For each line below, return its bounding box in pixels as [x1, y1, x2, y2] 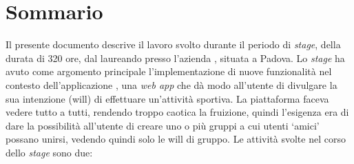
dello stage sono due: [6, 145, 93, 159]
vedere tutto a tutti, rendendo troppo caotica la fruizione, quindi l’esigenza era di [6, 105, 349, 119]
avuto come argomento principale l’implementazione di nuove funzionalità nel [6, 64, 332, 79]
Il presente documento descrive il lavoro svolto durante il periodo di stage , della [6, 37, 341, 52]
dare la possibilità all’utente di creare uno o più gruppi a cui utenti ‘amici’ [6, 118, 320, 132]
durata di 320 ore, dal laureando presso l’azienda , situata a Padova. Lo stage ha [6, 50, 345, 65]
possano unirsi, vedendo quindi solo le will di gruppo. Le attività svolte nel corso [6, 132, 346, 146]
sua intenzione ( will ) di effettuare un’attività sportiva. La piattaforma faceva [6, 91, 329, 105]
